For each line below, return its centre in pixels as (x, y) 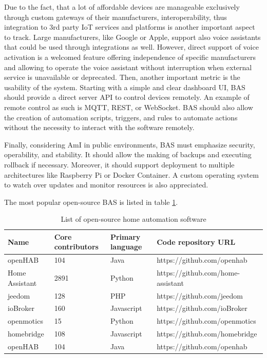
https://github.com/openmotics (206, 321)
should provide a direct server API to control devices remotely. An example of (127, 97)
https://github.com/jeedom (200, 295)
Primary (125, 236)
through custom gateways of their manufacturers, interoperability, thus (116, 17)
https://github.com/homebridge (207, 334)
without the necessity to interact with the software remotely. (99, 127)
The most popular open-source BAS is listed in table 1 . (91, 202)
